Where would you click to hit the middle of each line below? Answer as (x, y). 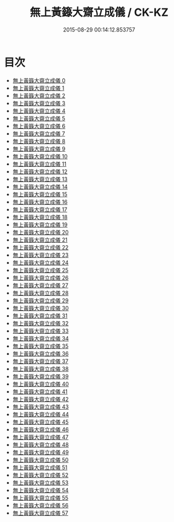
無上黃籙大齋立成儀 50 (40, 459)
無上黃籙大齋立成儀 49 (40, 452)
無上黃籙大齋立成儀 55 (40, 498)
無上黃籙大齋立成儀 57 (40, 513)
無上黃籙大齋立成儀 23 (40, 255)
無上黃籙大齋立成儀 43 (40, 407)
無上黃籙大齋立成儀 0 (39, 80)
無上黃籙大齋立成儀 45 (40, 422)
